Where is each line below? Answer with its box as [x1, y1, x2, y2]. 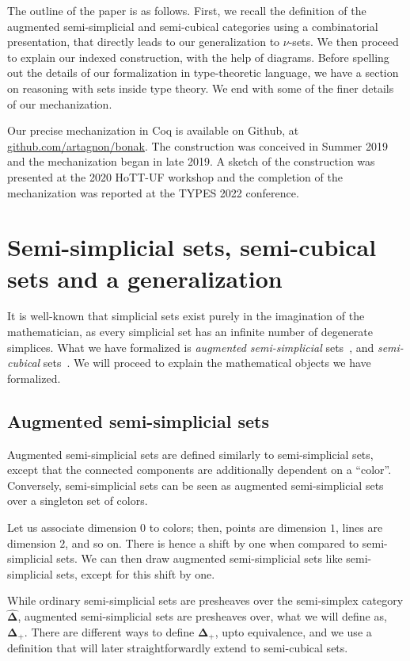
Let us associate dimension [7, 518, 137, 535]
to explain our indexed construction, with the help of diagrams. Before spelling [7, 48, 389, 65]
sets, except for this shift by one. [56, 565, 215, 582]
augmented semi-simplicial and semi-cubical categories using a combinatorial [7, 17, 378, 34]
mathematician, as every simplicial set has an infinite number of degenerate [7, 323, 374, 340]
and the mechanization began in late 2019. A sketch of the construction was [7, 153, 375, 170]
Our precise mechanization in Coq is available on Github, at [7, 122, 299, 139]
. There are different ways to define [24, 623, 195, 640]
